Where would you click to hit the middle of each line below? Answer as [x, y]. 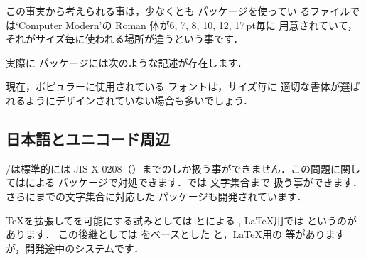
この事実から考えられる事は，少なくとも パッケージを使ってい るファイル [178, 11]
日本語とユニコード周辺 [88, 138]
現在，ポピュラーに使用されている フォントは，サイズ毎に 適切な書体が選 [178, 86]
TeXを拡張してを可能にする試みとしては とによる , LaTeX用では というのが [181, 220]
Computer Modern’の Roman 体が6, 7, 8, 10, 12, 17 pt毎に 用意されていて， [188, 25]
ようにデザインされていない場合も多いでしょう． [139, 100]
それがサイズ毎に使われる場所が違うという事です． [125, 39]
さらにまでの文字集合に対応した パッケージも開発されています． [156, 196]
